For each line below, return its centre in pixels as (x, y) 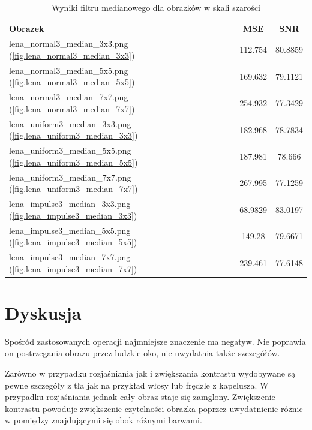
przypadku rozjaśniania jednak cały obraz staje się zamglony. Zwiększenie (140, 397)
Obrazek (27, 28)
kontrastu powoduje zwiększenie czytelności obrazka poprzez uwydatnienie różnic (154, 408)
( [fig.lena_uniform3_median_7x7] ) (73, 189)
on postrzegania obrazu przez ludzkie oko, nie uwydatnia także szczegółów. (142, 353)
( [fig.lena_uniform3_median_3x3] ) (73, 135)
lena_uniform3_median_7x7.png (70, 177)
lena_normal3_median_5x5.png (69, 70)
